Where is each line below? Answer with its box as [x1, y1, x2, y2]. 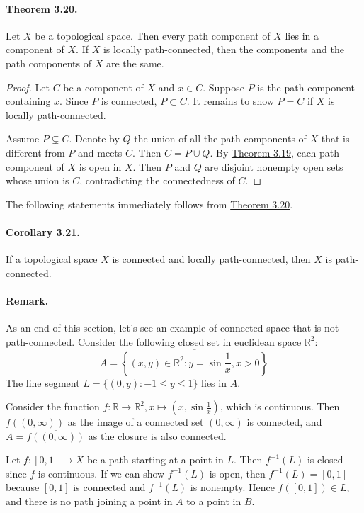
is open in [79, 159, 122, 174]
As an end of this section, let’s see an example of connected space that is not [6, 320, 339, 335]
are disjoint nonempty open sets [205, 159, 343, 174]
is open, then [209, 466, 266, 480]
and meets [78, 145, 123, 159]
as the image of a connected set [67, 415, 204, 429]
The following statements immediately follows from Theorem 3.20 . [6, 196, 293, 211]
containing [6, 94, 51, 108]
